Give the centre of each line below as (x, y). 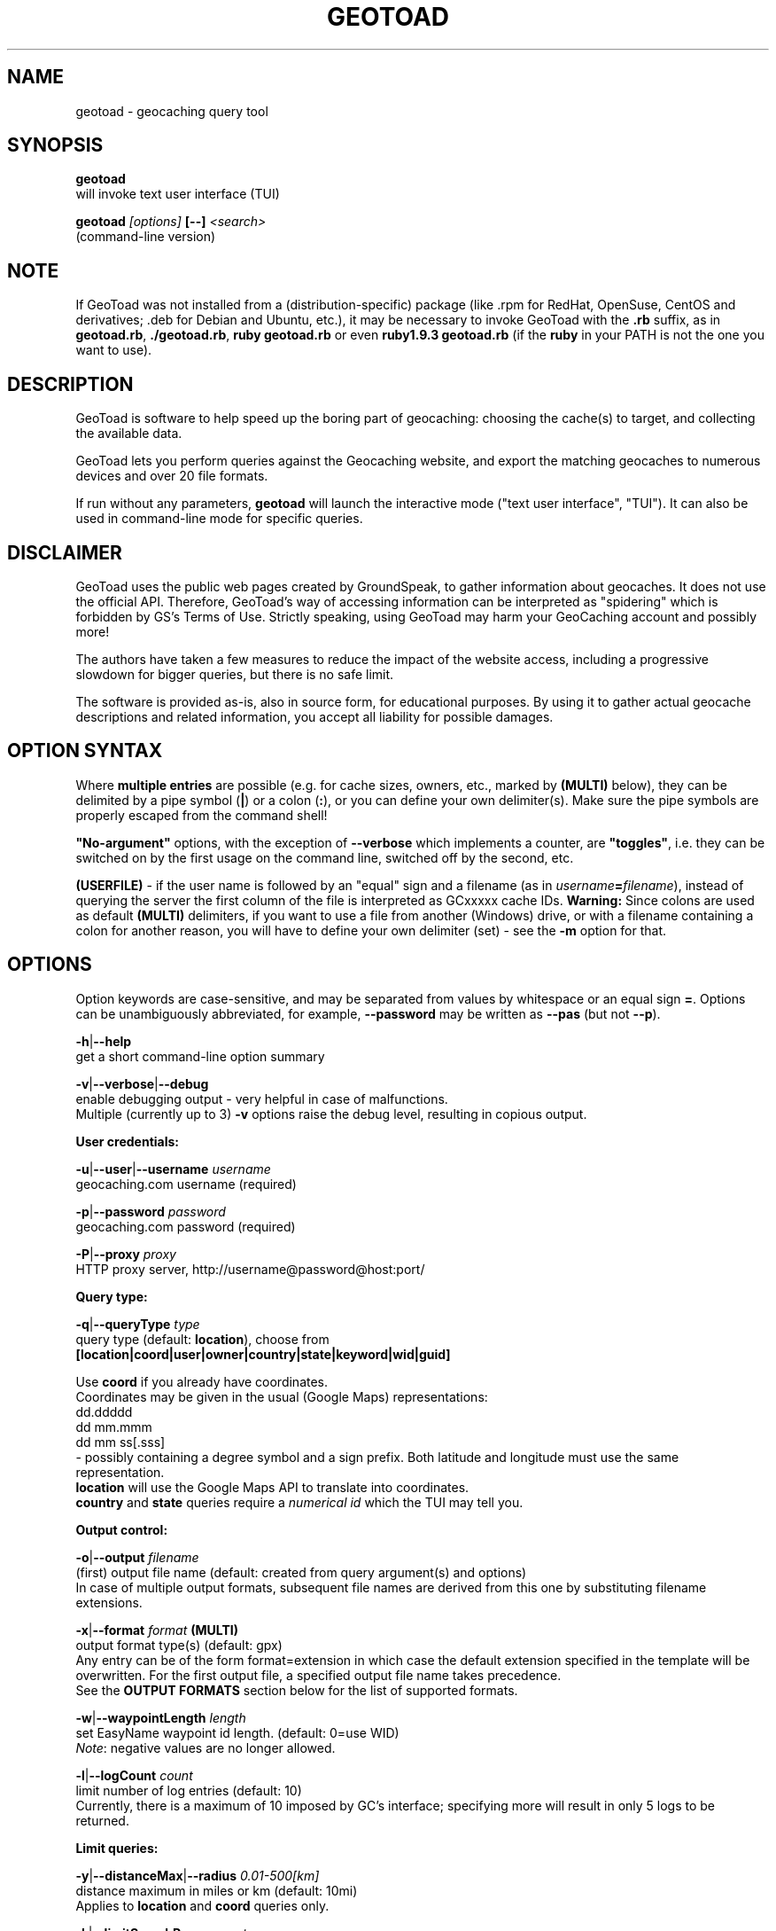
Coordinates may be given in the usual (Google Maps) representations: (282, 1396)
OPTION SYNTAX (85, 751)
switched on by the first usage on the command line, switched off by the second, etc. (325, 857)
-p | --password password (151, 1211)
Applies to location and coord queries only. (202, 1905)
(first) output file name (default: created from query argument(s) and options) (301, 1572)
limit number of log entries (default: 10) (189, 1790)
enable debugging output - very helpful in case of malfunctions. (262, 1098)
